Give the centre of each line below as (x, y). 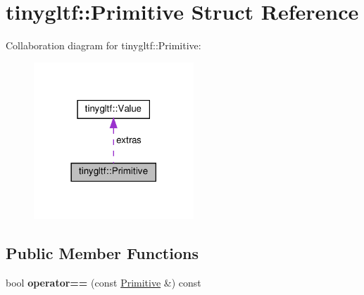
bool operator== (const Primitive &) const (103, 282)
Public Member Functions (102, 252)
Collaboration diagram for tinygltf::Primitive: (103, 45)
